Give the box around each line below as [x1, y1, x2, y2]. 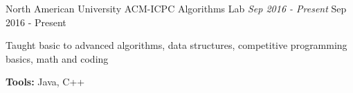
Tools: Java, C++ [6, 74, 85, 89]
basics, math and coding [6, 51, 109, 65]
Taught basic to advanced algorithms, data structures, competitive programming [6, 38, 347, 52]
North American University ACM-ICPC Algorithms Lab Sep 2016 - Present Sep [6, 1, 347, 15]
